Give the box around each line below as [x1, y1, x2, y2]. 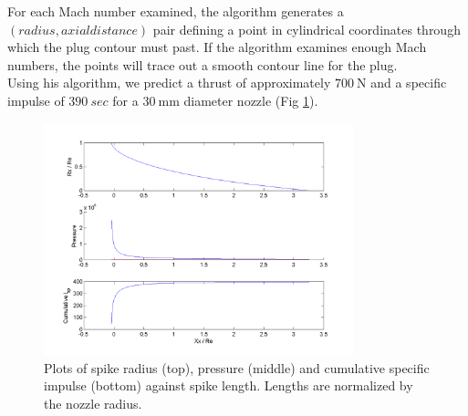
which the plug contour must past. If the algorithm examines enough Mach [7, 37, 427, 57]
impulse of [7, 90, 65, 109]
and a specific [370, 73, 447, 92]
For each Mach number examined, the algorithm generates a [7, 2, 344, 20]
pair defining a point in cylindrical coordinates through [152, 19, 461, 38]
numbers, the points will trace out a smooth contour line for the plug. [7, 55, 398, 74]
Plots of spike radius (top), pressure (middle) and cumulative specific [44, 358, 430, 377]
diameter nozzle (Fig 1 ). [183, 90, 318, 109]
